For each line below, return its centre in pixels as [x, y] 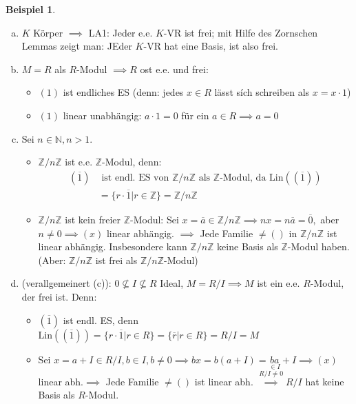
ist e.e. [79, 162]
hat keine [325, 381]
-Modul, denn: [132, 162]
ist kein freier [93, 220]
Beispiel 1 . [31, 9]
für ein [195, 115]
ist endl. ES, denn [101, 320]
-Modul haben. [318, 246]
